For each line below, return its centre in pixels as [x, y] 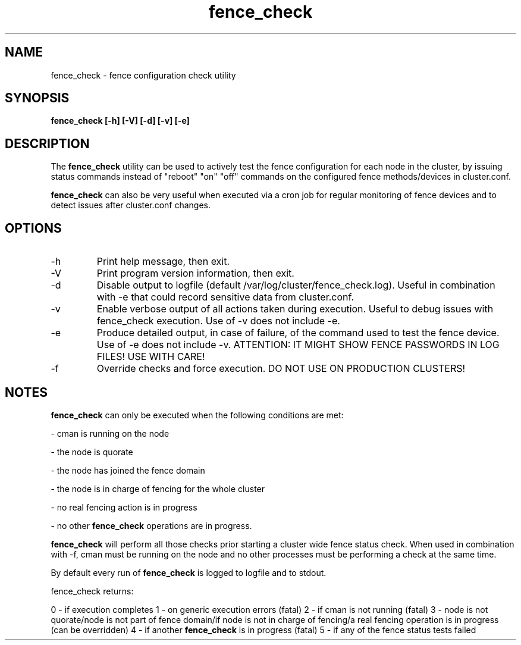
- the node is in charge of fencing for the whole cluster [158, 489]
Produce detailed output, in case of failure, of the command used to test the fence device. [298, 333]
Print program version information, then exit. [195, 273]
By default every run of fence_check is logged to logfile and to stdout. [189, 572]
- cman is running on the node [110, 433]
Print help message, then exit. [163, 262]
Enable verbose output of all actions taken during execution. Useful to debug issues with [295, 309]
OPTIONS [33, 228]
